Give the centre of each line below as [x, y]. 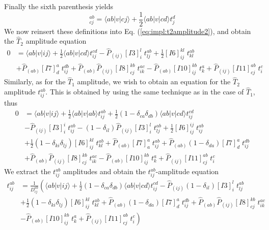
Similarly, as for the [35, 81]
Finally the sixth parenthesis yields [59, 6]
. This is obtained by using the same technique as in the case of [145, 92]
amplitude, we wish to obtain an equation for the [154, 81]
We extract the [28, 171]
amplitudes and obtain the [104, 171]
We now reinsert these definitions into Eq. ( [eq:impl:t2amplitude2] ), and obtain [128, 31]
